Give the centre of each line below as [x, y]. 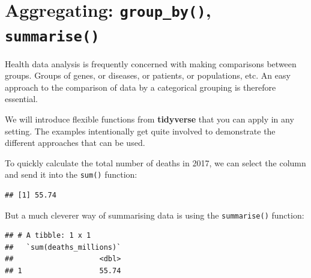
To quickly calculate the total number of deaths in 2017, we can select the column [155, 162]
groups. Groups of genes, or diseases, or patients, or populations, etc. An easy [148, 75]
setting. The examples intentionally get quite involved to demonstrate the [140, 131]
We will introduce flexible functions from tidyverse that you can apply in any [149, 119]
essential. [21, 99]
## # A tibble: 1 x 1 [48, 236]
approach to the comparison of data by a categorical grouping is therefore [140, 87]
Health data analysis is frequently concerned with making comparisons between [151, 63]
